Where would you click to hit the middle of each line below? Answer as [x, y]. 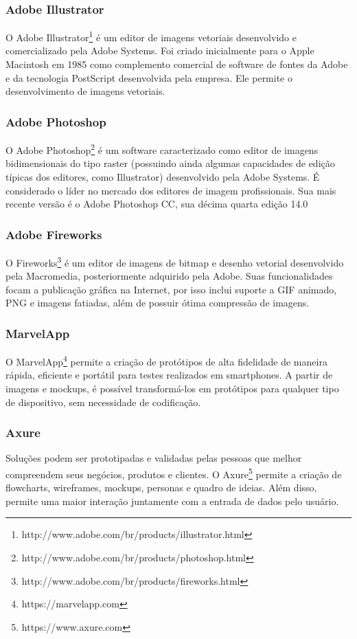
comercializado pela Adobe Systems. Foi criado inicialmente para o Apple [160, 51]
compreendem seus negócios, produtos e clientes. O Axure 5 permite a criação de [174, 473]
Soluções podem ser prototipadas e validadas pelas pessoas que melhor [154, 458]
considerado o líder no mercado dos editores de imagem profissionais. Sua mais [171, 190]
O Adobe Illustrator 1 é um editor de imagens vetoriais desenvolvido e [151, 36]
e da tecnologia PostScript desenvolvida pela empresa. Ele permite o [149, 77]
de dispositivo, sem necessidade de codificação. [103, 402]
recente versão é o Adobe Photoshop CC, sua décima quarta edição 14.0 [157, 204]
